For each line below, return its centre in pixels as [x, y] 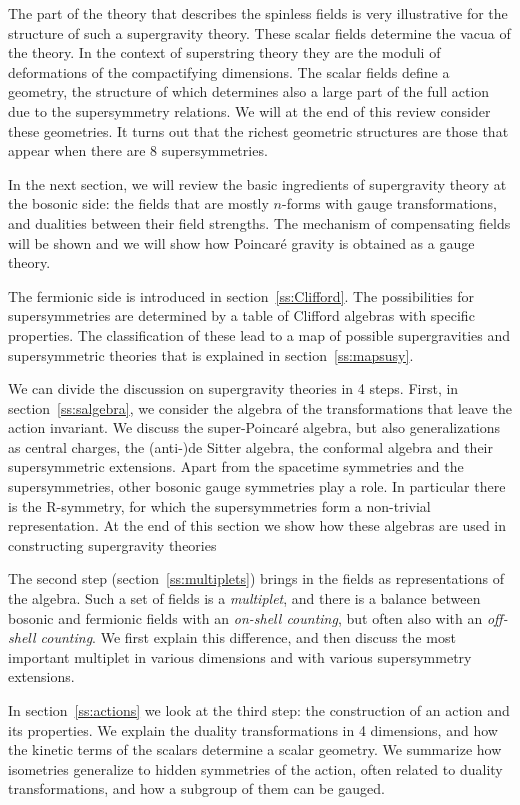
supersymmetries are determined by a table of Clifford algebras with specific [241, 315]
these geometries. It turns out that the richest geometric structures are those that [258, 130]
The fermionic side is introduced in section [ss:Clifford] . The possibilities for [241, 295]
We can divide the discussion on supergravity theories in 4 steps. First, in [233, 388]
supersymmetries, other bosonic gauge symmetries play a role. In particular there [257, 486]
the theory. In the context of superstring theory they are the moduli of [224, 52]
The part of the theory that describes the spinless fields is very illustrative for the [258, 13]
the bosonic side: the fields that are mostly [138, 203]
